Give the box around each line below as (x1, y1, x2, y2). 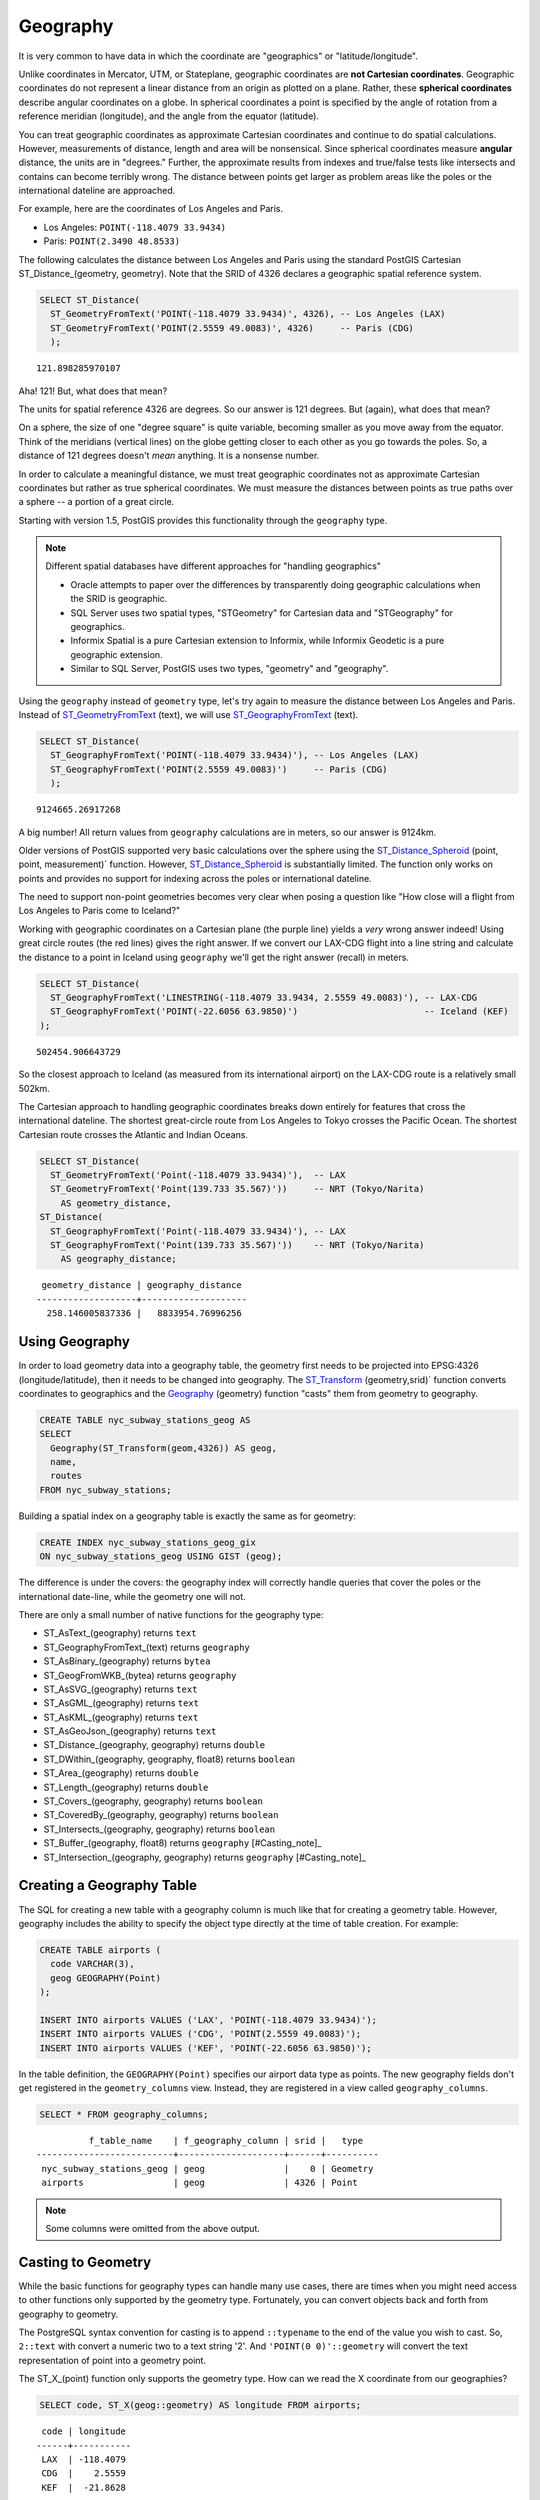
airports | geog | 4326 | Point (41, 2177, 359, 2189)
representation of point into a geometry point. (18, 2354, 207, 2366)
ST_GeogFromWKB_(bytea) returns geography (43, 1669, 237, 1681)
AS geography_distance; (60, 1253, 177, 1265)
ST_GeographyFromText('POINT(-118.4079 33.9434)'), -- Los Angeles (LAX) (50, 750, 420, 761)
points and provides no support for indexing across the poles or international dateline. (18, 872, 372, 884)
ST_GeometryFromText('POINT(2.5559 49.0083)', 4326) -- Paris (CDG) (50, 322, 415, 334)
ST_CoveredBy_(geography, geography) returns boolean (43, 1809, 279, 1821)
